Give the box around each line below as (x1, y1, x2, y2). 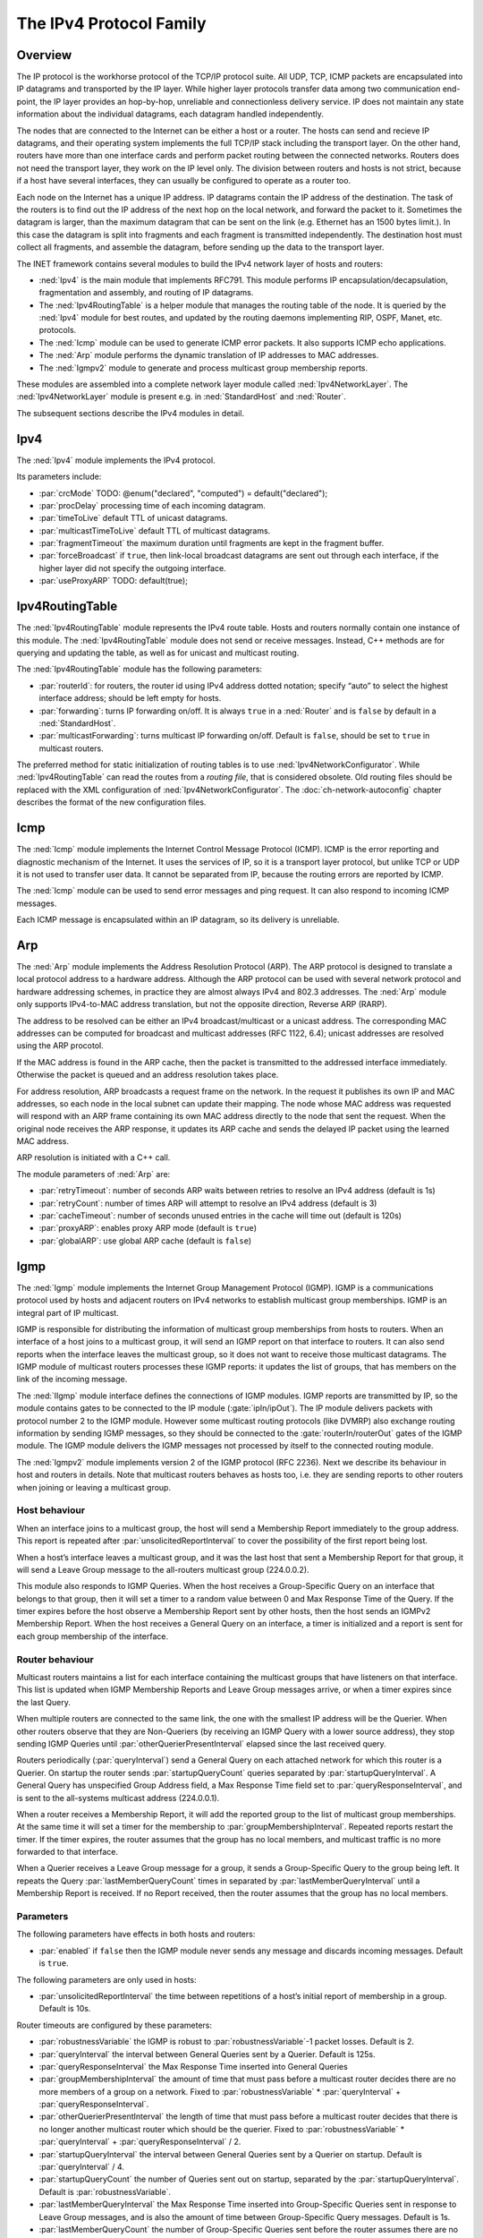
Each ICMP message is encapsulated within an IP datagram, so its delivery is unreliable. (16, 914, 340, 926)
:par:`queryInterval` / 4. (38, 2162, 125, 2173)
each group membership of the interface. (16, 1630, 169, 1642)
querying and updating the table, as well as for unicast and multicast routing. (16, 647, 300, 658)
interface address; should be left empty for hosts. (38, 693, 222, 704)
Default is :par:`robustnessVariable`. (38, 2186, 172, 2197)
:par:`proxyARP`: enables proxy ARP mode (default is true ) (38, 1223, 257, 1234)
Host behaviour (16, 1504, 85, 1516)
